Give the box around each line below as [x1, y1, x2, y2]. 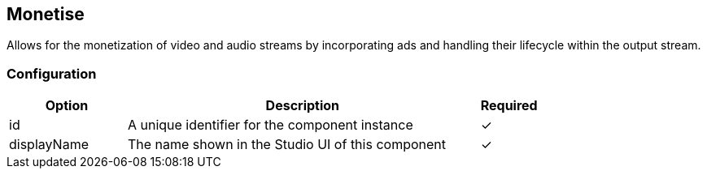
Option [45, 97, 89, 114]
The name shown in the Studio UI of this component [127, 136, 446, 153]
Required [480, 97, 538, 114]
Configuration [7, 65, 97, 82]
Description [265, 97, 340, 114]
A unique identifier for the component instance [127, 117, 413, 134]
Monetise [7, 4, 85, 24]
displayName [9, 136, 89, 153]
